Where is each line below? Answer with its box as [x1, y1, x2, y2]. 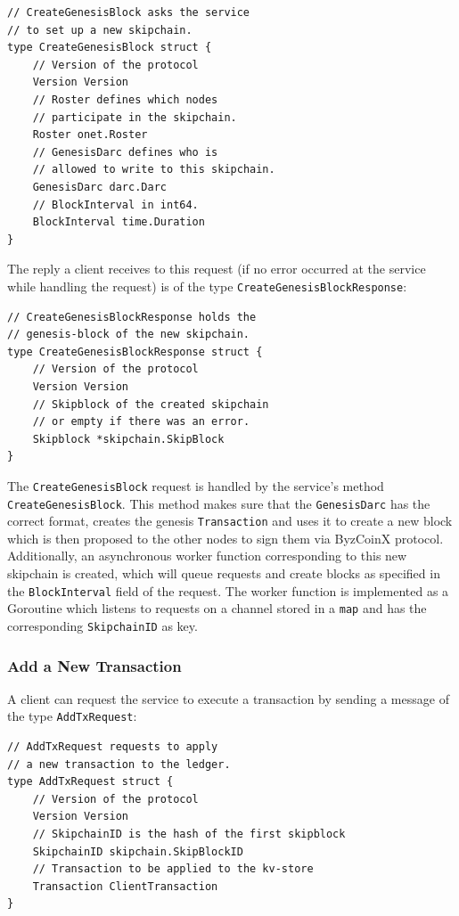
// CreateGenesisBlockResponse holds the [7, 310, 257, 323]
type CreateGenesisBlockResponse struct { [7, 345, 263, 358]
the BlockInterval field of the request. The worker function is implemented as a [7, 581, 449, 600]
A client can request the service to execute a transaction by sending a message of [7, 689, 449, 707]
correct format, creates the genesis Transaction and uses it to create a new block [7, 511, 453, 530]
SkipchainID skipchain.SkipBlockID [32, 845, 243, 858]
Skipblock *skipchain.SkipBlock [32, 432, 225, 446]
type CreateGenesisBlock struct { [7, 41, 212, 54]
